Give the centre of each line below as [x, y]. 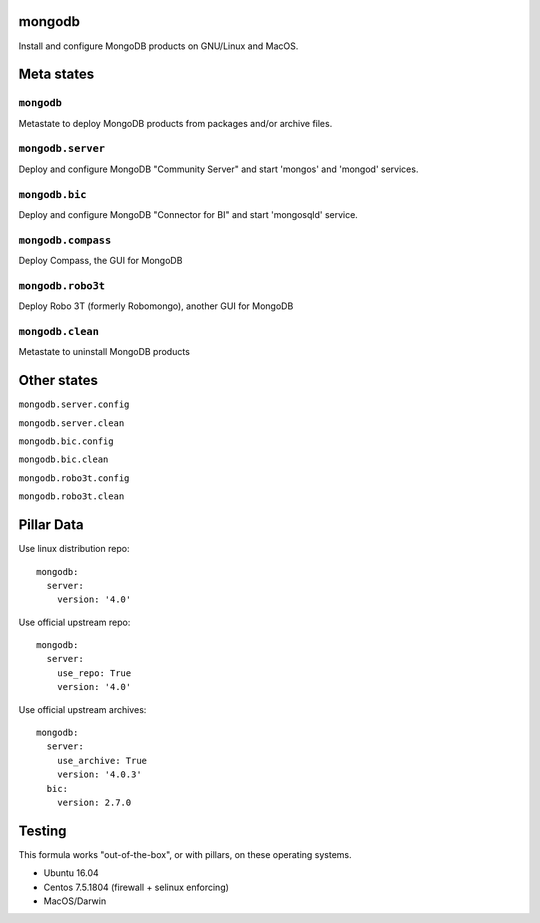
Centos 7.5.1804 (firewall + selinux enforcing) [136, 887]
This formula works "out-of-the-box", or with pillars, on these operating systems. [185, 854]
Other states [58, 380]
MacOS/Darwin [75, 901]
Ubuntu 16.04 [71, 873]
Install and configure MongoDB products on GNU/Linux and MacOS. [158, 46]
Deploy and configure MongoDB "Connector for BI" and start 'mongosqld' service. [188, 214]
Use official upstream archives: [82, 709]
